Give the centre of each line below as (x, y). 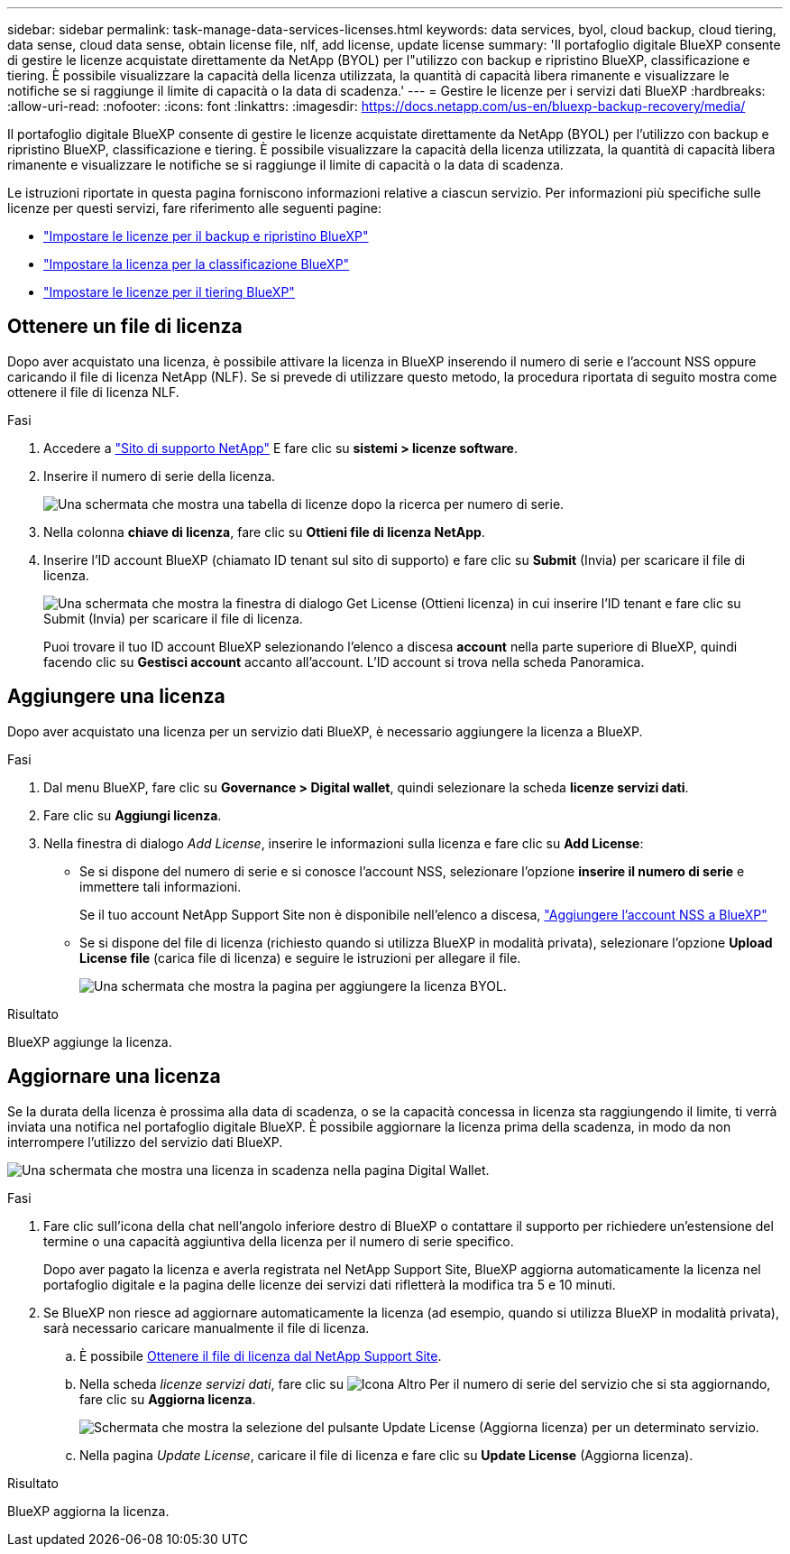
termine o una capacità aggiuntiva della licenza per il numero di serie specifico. (279, 1241)
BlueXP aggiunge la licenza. (90, 1041)
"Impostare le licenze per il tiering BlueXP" (169, 292)
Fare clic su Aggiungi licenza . (133, 815)
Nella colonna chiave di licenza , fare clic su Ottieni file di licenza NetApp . (264, 532)
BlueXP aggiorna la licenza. (88, 1511)
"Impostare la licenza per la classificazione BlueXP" (197, 264)
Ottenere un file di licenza (125, 327)
